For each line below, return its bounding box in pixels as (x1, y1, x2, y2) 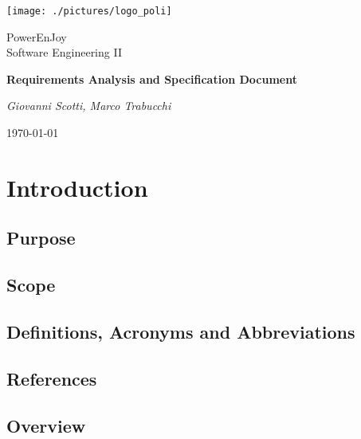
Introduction (6, 171, 148, 203)
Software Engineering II (6, 44, 122, 61)
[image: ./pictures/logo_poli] (6, 6, 172, 17)
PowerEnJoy (6, 28, 67, 45)
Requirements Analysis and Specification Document (6, 70, 298, 87)
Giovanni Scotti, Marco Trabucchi (6, 97, 171, 114)
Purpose (6, 225, 76, 250)
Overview (6, 413, 86, 437)
